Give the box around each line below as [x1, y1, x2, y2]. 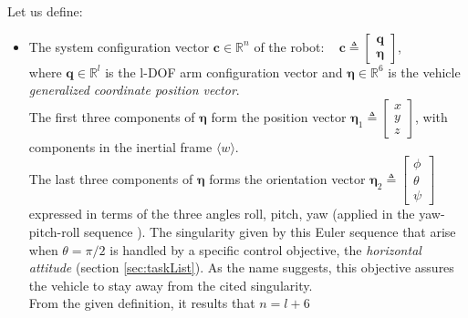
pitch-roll [28, 222, 80, 241]
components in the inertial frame [28, 137, 213, 156]
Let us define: [7, 2, 83, 20]
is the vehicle [388, 62, 461, 81]
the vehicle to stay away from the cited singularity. [28, 275, 313, 294]
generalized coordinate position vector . [28, 80, 240, 99]
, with [415, 107, 448, 126]
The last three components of [28, 169, 193, 188]
